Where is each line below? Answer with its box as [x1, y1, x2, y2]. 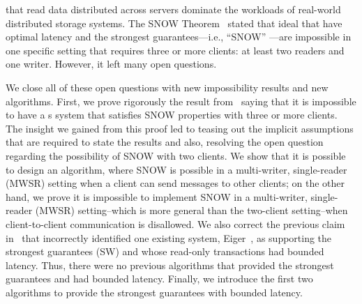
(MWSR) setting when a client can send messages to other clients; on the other [6, 176, 345, 190]
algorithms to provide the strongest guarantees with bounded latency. [6, 284, 303, 299]
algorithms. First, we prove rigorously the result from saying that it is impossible [6, 93, 356, 108]
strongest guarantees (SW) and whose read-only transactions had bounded [6, 244, 324, 259]
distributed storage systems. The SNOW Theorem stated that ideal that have [6, 15, 342, 30]
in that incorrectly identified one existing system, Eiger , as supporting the [6, 230, 332, 245]
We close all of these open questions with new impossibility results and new [6, 79, 329, 94]
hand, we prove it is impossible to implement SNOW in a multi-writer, [6, 189, 308, 204]
